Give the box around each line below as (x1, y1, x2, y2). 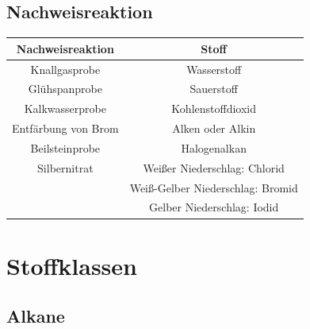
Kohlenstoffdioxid (171, 100, 257, 117)
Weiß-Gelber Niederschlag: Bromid (129, 179, 298, 195)
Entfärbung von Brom (12, 120, 119, 137)
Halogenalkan (181, 139, 247, 156)
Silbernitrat (37, 159, 94, 176)
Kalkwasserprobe (24, 100, 106, 117)
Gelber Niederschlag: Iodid (149, 199, 279, 215)
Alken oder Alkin (172, 120, 256, 137)
